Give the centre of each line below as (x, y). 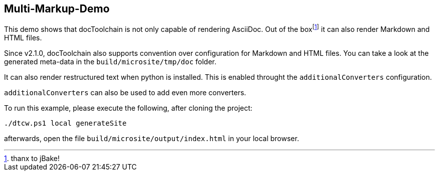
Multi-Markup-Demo (57, 9)
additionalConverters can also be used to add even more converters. (125, 93)
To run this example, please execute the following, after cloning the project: (128, 108)
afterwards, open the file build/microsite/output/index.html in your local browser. (152, 139)
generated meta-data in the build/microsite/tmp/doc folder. (110, 62)
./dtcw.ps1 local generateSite (65, 123)
